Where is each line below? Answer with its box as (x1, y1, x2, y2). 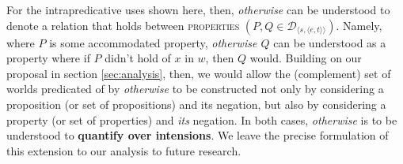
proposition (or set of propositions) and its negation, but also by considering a (6, 95, 386, 112)
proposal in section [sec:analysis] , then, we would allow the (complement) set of (6, 65, 391, 81)
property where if (6, 50, 90, 66)
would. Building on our (249, 50, 362, 66)
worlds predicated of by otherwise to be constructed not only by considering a (6, 80, 384, 97)
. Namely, (336, 17, 382, 33)
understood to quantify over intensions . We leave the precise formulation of (6, 127, 389, 143)
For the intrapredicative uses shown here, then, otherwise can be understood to (6, 2, 390, 17)
